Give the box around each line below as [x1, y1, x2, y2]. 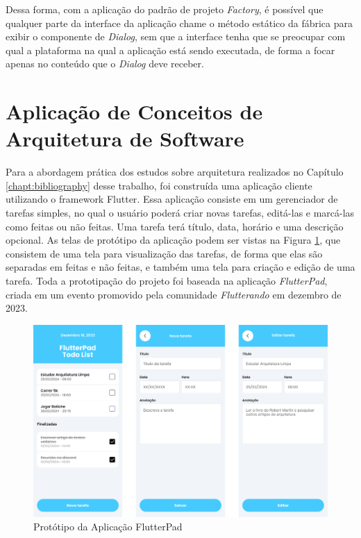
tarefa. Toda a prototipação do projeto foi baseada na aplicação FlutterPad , [6, 274, 328, 288]
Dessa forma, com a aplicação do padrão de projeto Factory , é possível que [6, 2, 324, 16]
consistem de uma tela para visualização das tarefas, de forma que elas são [6, 246, 323, 260]
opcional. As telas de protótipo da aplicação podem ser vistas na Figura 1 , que [6, 233, 341, 247]
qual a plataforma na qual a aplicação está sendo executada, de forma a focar [6, 42, 335, 57]
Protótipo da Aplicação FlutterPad [33, 519, 183, 534]
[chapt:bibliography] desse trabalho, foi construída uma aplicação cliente [6, 178, 312, 192]
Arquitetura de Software [6, 124, 244, 153]
